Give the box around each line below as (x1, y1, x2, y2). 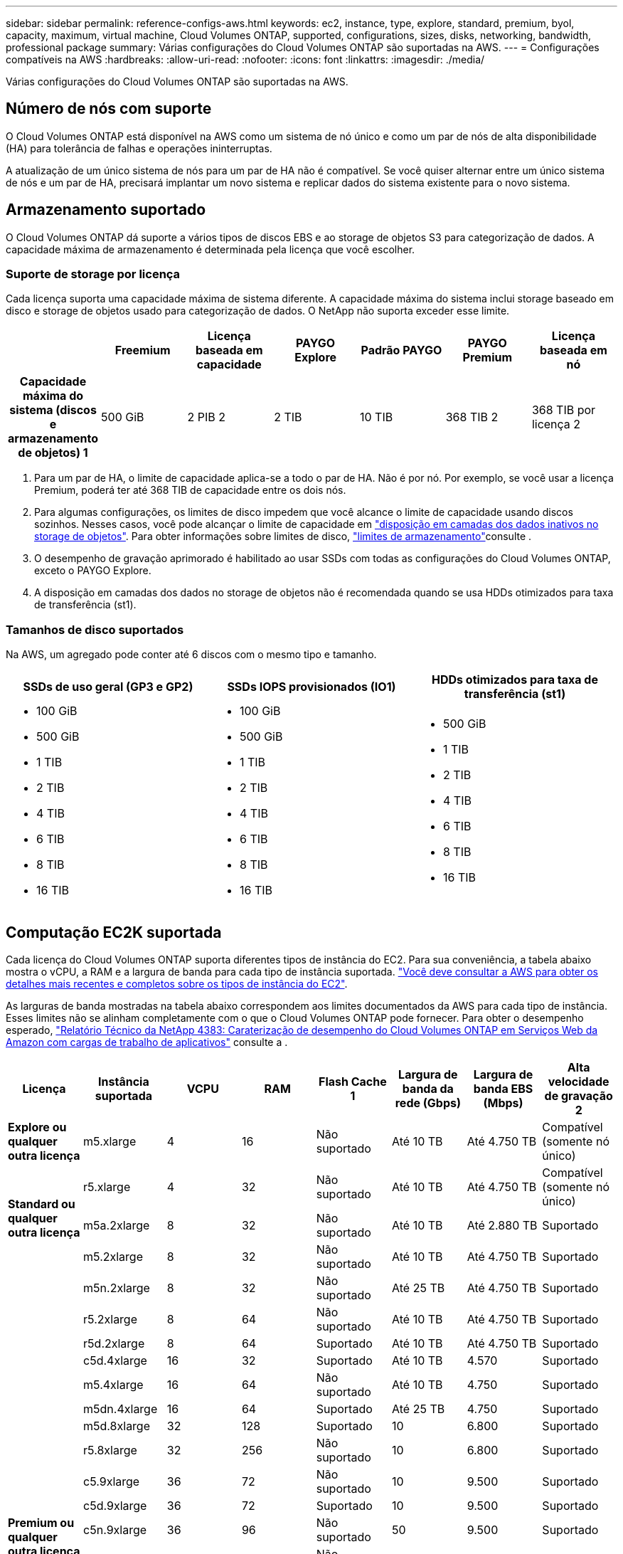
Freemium (115, 343, 171, 358)
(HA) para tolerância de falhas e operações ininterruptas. (6, 142, 272, 154)
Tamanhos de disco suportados (6, 622, 184, 637)
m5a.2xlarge (83, 1218, 150, 1233)
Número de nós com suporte (6, 100, 212, 118)
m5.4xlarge (83, 1378, 144, 1392)
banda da (402, 1082, 454, 1096)
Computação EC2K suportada (6, 923, 222, 941)
